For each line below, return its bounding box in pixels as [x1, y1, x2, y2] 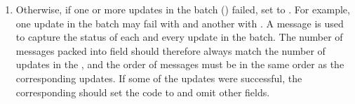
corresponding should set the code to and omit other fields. [15, 84, 270, 99]
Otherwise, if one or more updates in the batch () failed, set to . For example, [15, 2, 350, 16]
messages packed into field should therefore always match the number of [15, 43, 326, 58]
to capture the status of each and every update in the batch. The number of [15, 30, 343, 44]
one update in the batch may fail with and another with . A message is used [15, 15, 344, 30]
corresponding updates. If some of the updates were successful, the [15, 70, 302, 85]
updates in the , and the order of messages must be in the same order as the [15, 57, 344, 72]
